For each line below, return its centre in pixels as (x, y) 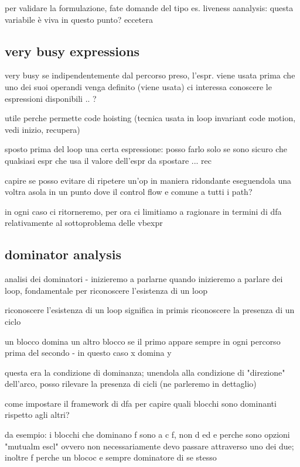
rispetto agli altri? (37, 415)
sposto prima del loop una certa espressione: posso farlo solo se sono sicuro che (146, 149)
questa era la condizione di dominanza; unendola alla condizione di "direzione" (145, 372)
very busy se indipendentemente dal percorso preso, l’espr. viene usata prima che (150, 75)
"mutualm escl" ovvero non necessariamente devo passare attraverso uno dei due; (149, 446)
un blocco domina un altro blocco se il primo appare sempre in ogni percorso (143, 341)
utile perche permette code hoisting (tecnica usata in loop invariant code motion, (150, 118)
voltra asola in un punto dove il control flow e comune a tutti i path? (129, 192)
